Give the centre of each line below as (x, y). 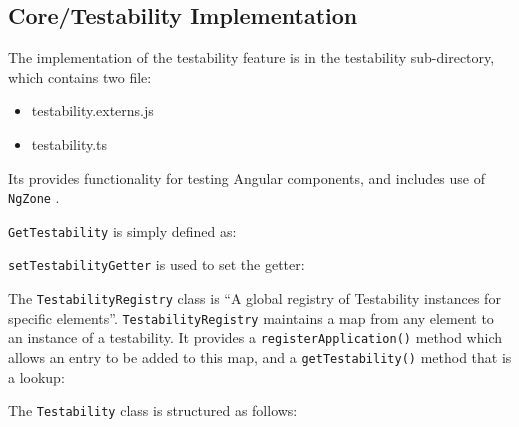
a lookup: (36, 376)
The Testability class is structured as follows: (153, 410)
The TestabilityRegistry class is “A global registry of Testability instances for (254, 298)
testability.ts (69, 143)
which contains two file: (80, 76)
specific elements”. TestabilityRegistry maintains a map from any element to (251, 317)
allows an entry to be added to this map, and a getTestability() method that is (260, 357)
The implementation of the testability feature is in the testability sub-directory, (251, 57)
